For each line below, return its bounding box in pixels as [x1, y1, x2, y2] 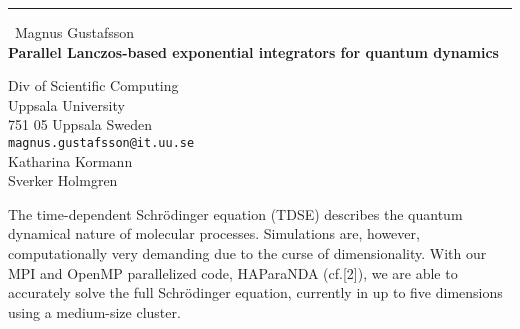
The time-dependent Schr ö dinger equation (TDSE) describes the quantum [8, 203, 463, 224]
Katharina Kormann [8, 150, 133, 171]
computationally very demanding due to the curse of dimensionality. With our [8, 243, 487, 263]
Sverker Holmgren [8, 170, 118, 191]
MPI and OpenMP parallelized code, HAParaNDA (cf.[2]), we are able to [8, 262, 458, 283]
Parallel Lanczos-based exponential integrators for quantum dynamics [8, 41, 499, 62]
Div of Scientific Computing [8, 75, 179, 96]
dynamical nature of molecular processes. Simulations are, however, [8, 223, 420, 244]
